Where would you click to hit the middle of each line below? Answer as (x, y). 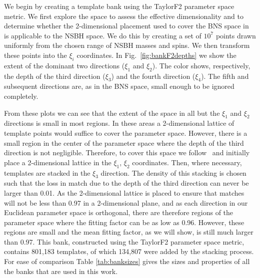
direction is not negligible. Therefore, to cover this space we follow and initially (127, 152)
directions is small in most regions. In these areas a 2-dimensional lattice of (119, 123)
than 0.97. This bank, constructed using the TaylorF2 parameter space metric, (124, 241)
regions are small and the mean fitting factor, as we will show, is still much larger (129, 232)
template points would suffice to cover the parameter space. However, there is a (126, 133)
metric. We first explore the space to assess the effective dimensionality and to (124, 16)
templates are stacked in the (47, 172)
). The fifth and (225, 76)
